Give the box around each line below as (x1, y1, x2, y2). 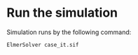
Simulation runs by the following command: (6, 28, 132, 36)
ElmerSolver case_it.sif (6, 41, 79, 48)
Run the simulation (6, 5, 118, 21)
